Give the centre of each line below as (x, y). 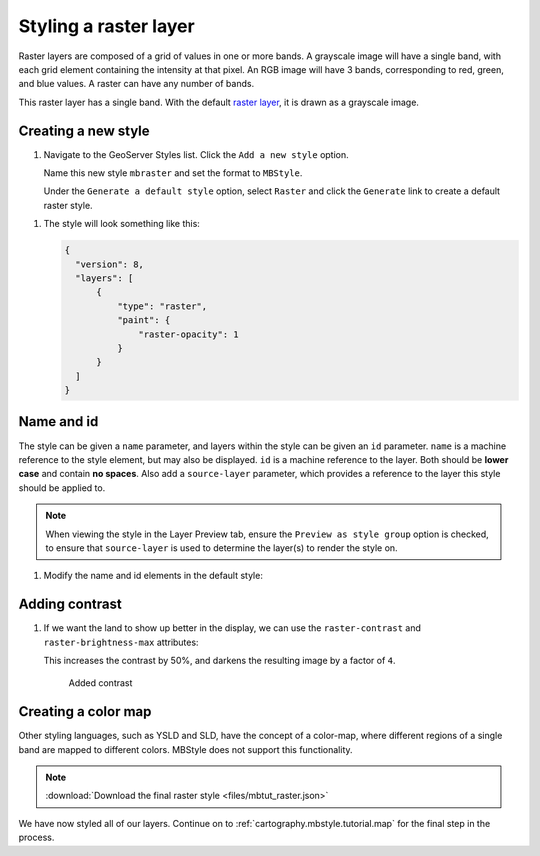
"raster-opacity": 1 (188, 334)
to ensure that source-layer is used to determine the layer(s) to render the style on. (222, 547)
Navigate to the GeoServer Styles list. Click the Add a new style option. (196, 154)
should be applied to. (62, 487)
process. (36, 837)
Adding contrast (70, 604)
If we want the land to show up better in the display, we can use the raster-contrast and (232, 628)
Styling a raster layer (106, 26)
